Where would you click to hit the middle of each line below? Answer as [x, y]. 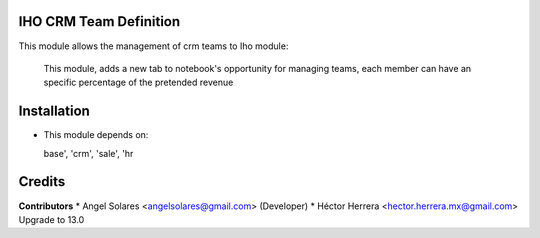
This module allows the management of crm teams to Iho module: [153, 46]
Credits [42, 181]
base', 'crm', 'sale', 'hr [88, 153]
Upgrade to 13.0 [51, 219]
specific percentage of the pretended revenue [138, 82]
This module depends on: [96, 135]
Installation [54, 111]
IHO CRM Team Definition [99, 21]
